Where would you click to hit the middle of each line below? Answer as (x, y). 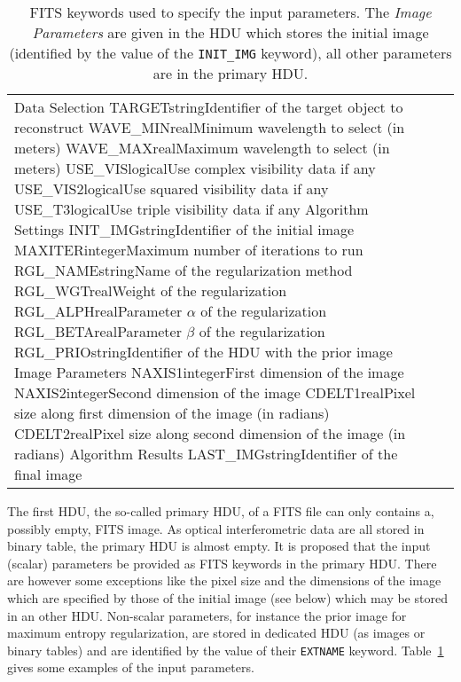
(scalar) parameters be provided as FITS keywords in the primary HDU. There (222, 563)
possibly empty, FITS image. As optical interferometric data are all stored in (216, 528)
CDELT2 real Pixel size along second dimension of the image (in (210, 433)
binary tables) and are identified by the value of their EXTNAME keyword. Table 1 (226, 650)
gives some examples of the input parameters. (131, 667)
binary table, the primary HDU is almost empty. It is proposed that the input (219, 546)
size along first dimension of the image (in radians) (172, 413)
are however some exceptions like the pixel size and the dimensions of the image (224, 580)
